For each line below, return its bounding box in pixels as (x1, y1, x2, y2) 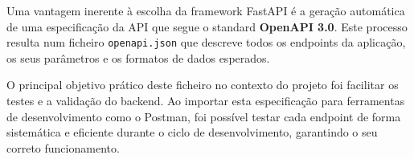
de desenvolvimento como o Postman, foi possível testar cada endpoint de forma (6, 108, 401, 124)
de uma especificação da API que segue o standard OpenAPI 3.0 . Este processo (6, 18, 408, 35)
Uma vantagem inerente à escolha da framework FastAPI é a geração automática (6, 2, 405, 18)
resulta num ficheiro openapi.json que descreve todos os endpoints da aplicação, (6, 34, 406, 51)
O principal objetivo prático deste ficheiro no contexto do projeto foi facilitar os (6, 76, 399, 93)
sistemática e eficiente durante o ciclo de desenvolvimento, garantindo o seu (6, 124, 378, 141)
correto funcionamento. (6, 139, 120, 156)
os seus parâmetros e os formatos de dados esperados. (6, 49, 270, 66)
